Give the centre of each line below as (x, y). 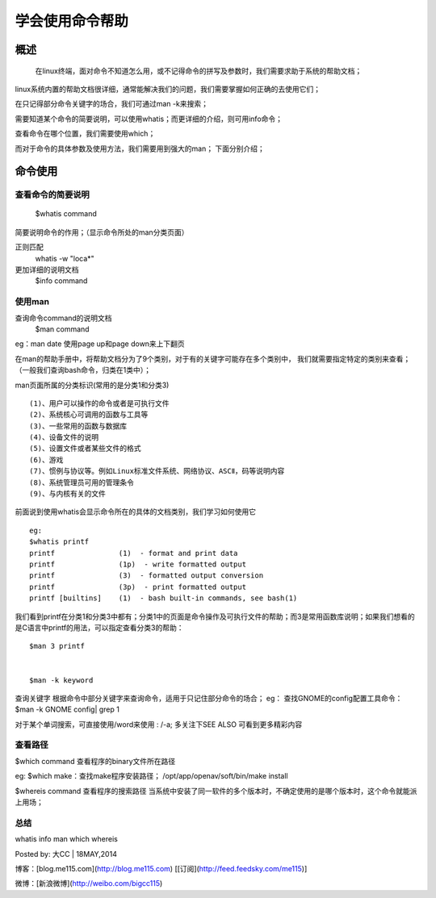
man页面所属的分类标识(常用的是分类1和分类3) (92, 385)
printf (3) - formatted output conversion (147, 576)
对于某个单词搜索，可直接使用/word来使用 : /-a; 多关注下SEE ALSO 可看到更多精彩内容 (159, 724)
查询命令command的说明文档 (63, 318)
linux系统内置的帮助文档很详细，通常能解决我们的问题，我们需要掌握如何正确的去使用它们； (168, 89)
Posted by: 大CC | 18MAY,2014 (66, 854)
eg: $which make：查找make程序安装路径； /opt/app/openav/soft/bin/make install (151, 776)
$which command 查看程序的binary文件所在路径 (95, 761)
